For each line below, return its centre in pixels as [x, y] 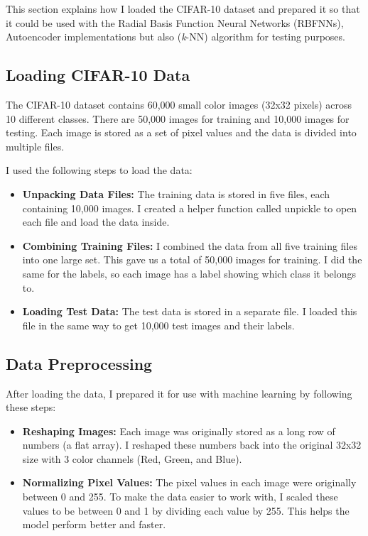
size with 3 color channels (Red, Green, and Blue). [132, 458]
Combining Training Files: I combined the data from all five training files [190, 245]
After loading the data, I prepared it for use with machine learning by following [179, 393]
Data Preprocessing [79, 363]
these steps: [31, 407]
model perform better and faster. [94, 524]
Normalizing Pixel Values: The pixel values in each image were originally [189, 482]
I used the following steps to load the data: [99, 170]
